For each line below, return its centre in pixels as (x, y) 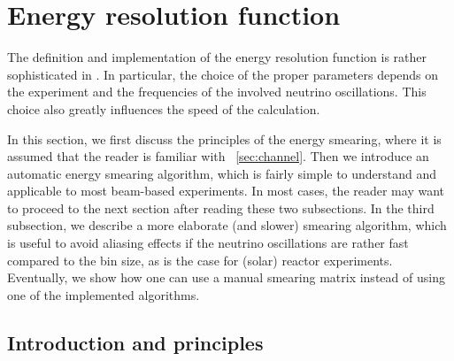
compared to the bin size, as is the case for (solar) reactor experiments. (200, 260)
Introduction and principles (135, 342)
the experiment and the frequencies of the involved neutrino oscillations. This (217, 92)
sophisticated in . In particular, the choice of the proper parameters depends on (223, 74)
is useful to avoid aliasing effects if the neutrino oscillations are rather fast (208, 243)
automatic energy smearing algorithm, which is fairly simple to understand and (222, 173)
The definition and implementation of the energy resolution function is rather (217, 57)
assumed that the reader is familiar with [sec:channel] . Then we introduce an (218, 156)
